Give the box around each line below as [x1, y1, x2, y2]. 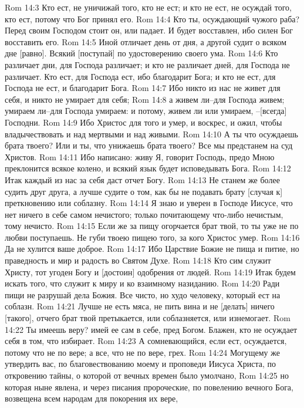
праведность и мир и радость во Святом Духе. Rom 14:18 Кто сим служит [5, 254, 271, 267]
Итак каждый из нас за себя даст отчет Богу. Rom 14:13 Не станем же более [5, 173, 280, 186]
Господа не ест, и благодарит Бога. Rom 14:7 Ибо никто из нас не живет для [5, 82, 281, 94]
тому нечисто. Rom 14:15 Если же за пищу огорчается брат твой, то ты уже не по [5, 220, 299, 232]
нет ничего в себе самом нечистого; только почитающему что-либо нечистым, [5, 208, 283, 220]
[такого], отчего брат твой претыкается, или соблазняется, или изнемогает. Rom [5, 312, 291, 324]
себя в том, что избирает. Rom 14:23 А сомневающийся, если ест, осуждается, [5, 335, 287, 347]
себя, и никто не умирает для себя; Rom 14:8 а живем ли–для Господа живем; [5, 93, 285, 105]
